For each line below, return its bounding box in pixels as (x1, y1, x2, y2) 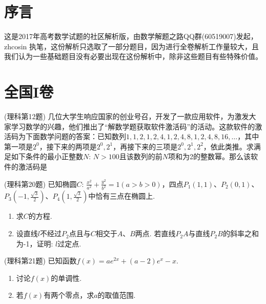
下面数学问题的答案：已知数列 (25, 131, 126, 142)
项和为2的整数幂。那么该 (168, 151, 251, 162)
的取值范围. (97, 290, 136, 300)
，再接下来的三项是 (113, 141, 178, 151)
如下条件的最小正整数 (11, 151, 83, 162)
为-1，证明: (16, 238, 53, 249)
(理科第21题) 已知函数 (4, 255, 77, 266)
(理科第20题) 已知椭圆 (4, 178, 77, 189)
